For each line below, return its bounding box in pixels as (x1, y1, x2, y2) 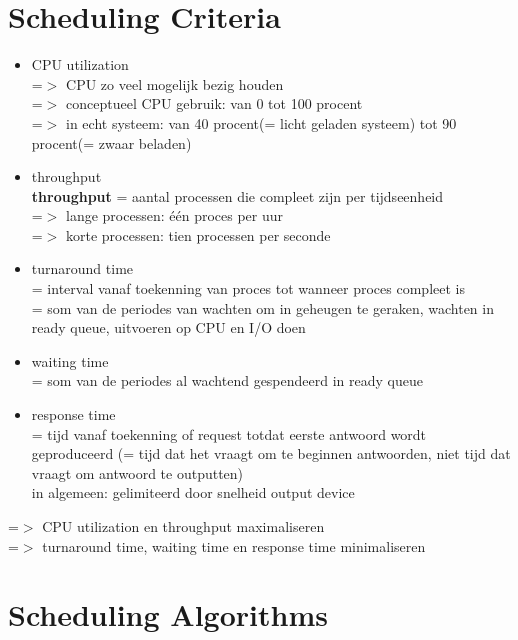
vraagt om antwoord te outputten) (31, 462, 244, 483)
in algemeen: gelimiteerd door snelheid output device (31, 482, 355, 503)
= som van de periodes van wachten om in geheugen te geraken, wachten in (31, 297, 494, 318)
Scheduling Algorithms (8, 594, 328, 635)
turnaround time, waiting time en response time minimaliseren (42, 535, 426, 556)
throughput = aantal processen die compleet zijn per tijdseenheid (31, 185, 444, 206)
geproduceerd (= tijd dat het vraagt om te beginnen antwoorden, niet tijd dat (31, 443, 511, 464)
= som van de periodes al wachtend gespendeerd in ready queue (31, 370, 423, 391)
